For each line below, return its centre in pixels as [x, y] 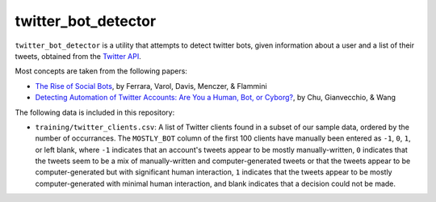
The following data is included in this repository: [95, 112]
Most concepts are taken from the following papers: [101, 71]
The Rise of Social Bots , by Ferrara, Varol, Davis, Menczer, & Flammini [151, 86]
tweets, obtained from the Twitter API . [78, 56]
